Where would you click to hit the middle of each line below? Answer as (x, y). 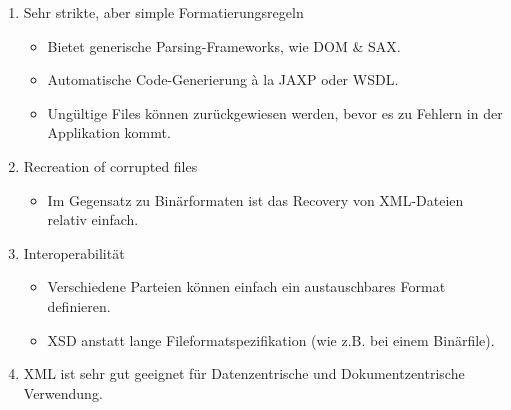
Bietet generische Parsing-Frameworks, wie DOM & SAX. (224, 45)
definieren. (79, 305)
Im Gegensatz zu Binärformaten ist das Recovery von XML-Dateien (255, 199)
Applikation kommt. (109, 132)
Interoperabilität (74, 252)
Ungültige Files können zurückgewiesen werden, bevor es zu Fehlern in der (275, 112)
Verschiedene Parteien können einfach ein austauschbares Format (246, 286)
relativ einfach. (93, 219)
